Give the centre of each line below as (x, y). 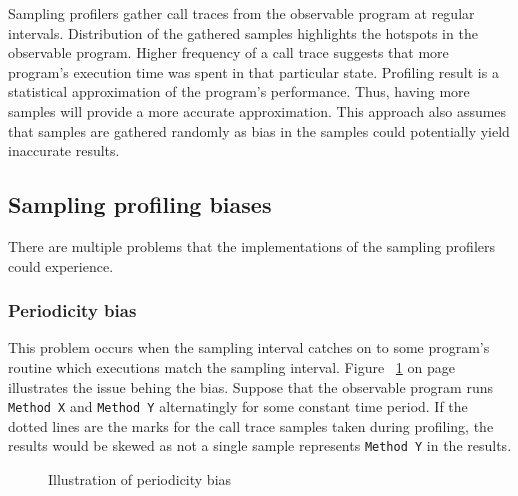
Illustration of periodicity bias (140, 479)
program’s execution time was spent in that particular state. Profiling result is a (253, 71)
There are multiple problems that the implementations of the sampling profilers (252, 245)
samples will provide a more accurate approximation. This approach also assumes (257, 110)
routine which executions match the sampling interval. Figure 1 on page (231, 366)
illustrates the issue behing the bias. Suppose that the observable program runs (251, 386)
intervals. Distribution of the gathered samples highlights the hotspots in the (243, 32)
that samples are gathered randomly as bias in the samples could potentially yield (259, 130)
